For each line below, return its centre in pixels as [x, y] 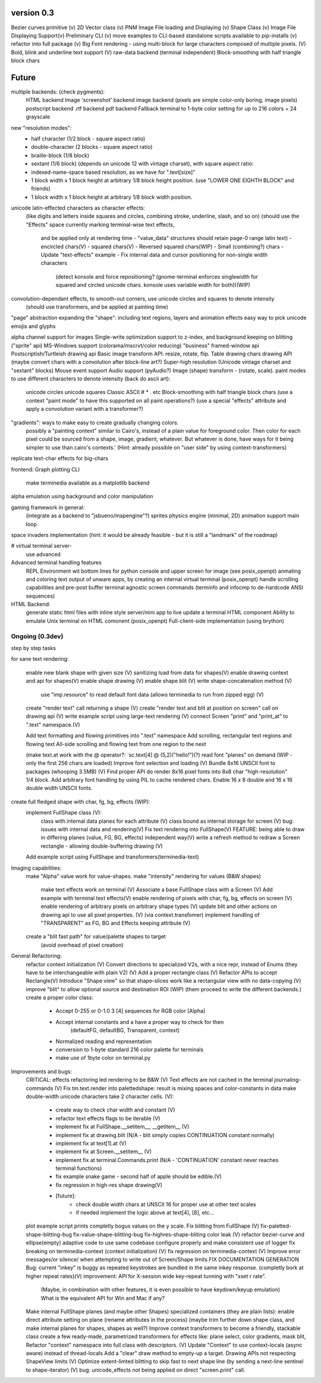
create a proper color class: [59, 998]
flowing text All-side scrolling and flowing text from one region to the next [116, 744]
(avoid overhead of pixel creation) [82, 945]
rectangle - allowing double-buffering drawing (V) [102, 846]
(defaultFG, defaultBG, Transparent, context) [125, 1031]
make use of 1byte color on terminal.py [103, 1058]
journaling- [288, 1080]
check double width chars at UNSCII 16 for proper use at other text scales [166, 1204]
